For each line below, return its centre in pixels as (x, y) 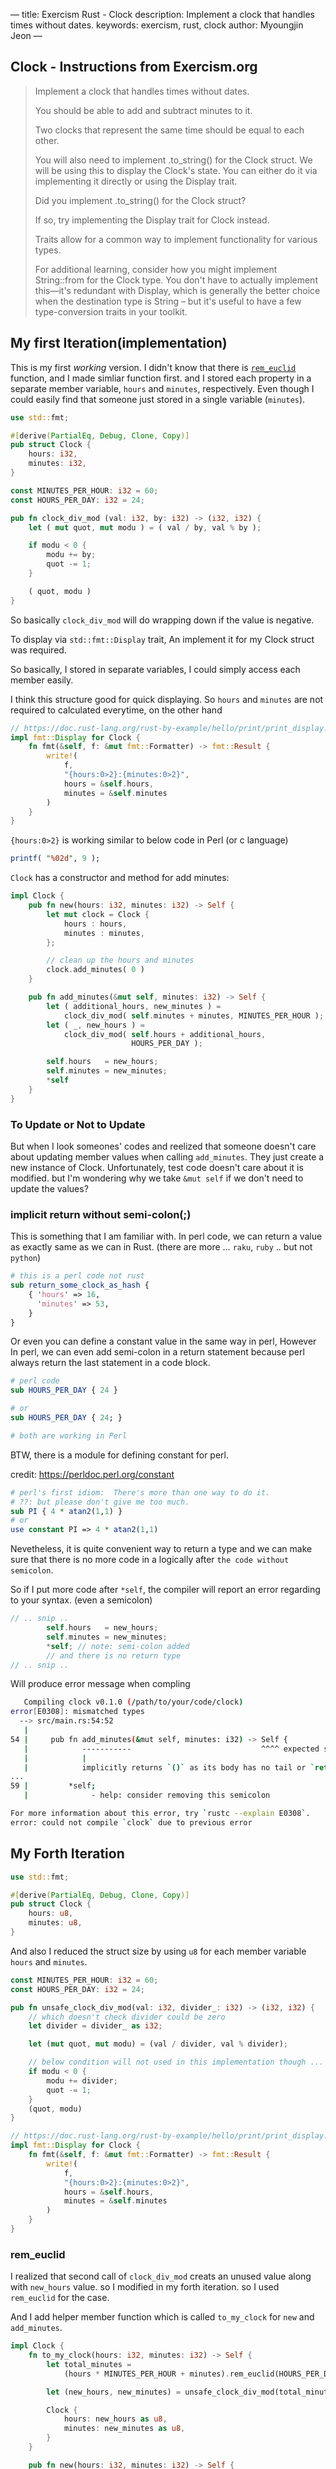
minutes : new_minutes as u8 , (124, 2429)
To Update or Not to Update (78, 1124)
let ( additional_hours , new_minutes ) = (134, 1006)
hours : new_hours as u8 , (115, 2419)
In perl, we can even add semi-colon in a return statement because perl (157, 1352)
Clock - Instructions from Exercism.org (134, 67)
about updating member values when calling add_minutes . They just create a (167, 1156)
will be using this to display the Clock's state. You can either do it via (176, 170)
